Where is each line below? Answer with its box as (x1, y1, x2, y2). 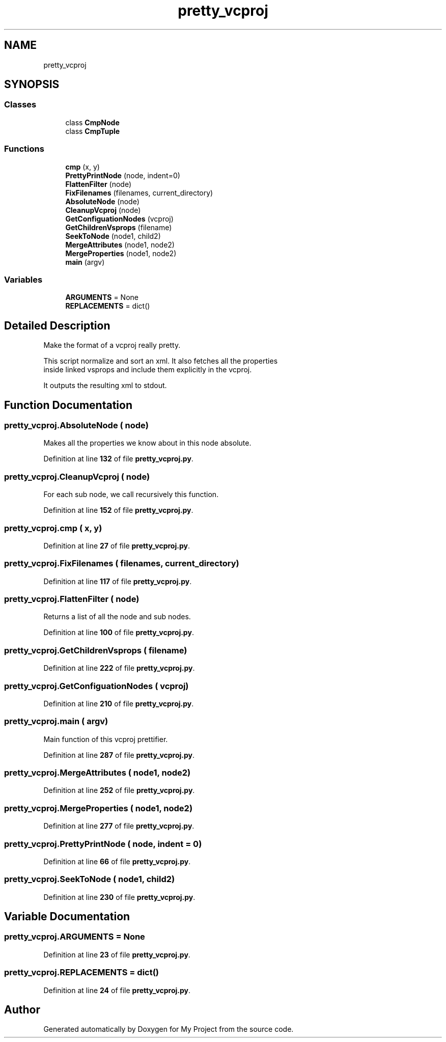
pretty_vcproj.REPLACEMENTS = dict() (4, 967, 159, 978)
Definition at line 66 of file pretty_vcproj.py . (43, 857, 191, 866)
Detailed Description (4, 319, 110, 332)
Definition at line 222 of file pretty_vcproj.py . (43, 664, 195, 673)
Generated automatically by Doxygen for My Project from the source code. (43, 1025, 294, 1034)
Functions (4, 144, 44, 154)
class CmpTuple (65, 126, 120, 135)
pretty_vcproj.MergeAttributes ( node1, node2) (4, 767, 191, 778)
